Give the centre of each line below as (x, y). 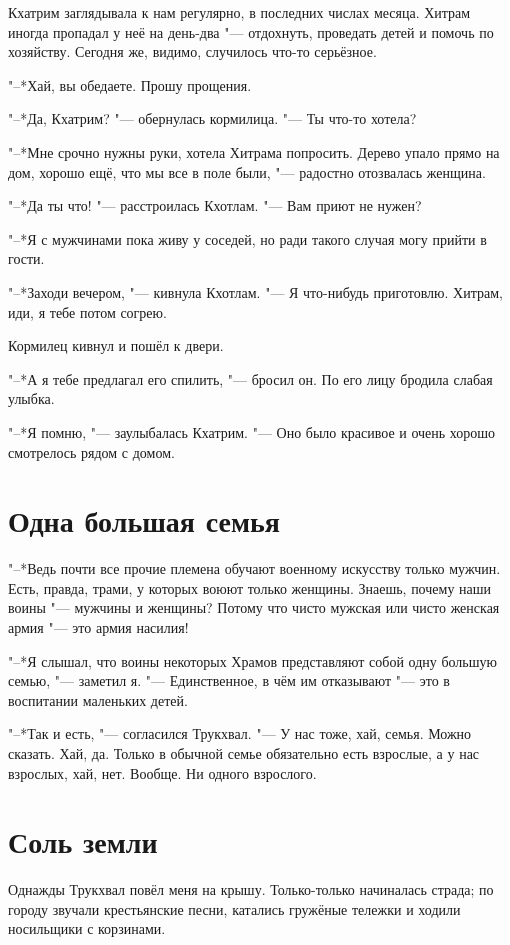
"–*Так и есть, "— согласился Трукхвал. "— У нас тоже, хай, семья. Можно (240, 733)
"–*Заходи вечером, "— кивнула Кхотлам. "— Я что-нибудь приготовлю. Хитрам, (255, 291)
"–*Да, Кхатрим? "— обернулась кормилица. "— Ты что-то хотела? (212, 118)
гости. (26, 258)
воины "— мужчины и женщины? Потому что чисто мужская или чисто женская (254, 607)
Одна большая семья (144, 520)
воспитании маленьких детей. (98, 699)
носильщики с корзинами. (87, 928)
